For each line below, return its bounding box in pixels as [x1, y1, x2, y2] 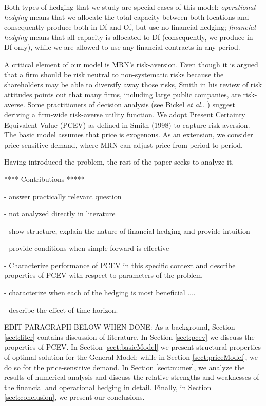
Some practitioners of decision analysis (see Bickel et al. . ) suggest [27, 99, 236, 110]
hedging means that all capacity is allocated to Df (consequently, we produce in [4, 31, 253, 42]
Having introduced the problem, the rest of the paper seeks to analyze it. [4, 156, 234, 167]
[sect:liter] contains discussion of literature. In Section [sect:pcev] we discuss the [4, 331, 255, 342]
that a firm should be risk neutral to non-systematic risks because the [4, 69, 224, 79]
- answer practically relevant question [4, 191, 122, 201]
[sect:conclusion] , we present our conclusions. [4, 392, 145, 402]
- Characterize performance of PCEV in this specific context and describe [4, 259, 236, 270]
